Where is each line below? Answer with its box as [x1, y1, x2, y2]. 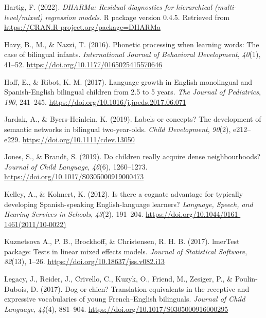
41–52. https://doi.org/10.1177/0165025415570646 [4, 59, 162, 69]
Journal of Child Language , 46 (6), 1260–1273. [4, 161, 148, 172]
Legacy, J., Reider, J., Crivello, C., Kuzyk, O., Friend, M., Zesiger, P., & [4, 273, 233, 284]
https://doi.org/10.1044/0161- [146, 209, 241, 219]
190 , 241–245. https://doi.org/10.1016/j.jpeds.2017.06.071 [4, 96, 186, 107]
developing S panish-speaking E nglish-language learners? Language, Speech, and [4, 198, 253, 209]
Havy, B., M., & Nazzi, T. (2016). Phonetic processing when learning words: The [4, 39, 259, 49]
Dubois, [4, 283, 28, 294]
